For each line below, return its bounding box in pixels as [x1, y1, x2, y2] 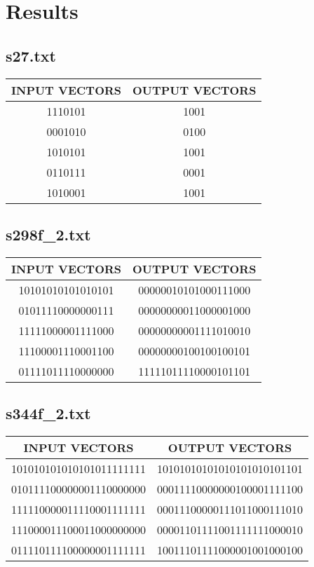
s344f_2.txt [6, 402, 91, 424]
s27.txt [6, 44, 56, 66]
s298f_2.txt [6, 223, 91, 245]
